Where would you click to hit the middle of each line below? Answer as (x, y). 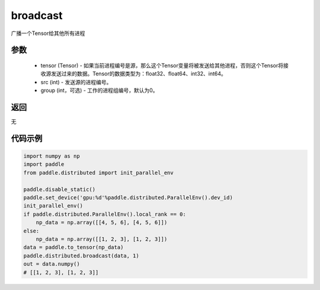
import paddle (44, 164)
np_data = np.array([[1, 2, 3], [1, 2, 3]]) (102, 239)
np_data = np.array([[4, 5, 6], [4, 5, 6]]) (102, 223)
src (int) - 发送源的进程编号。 (76, 82)
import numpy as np (52, 156)
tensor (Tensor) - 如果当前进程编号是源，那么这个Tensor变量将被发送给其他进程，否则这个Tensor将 (162, 65)
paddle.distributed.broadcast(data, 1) (81, 256)
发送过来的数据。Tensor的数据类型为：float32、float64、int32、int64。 (138, 74)
